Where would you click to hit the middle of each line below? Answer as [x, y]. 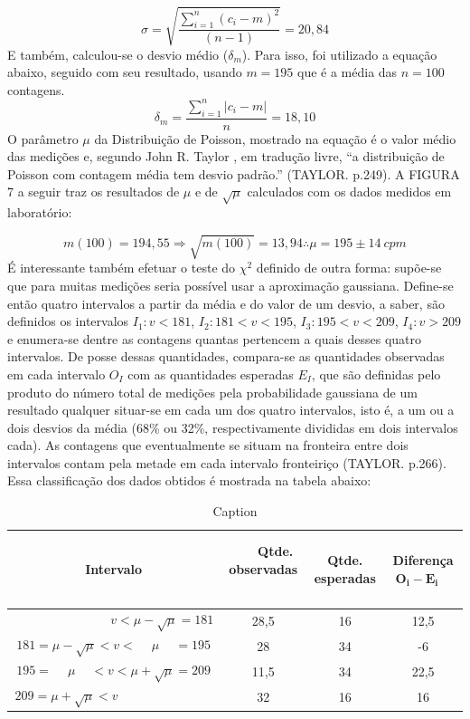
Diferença [423, 560]
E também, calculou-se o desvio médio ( [118, 54]
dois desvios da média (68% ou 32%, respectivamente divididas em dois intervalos [233, 427]
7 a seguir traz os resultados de [94, 192]
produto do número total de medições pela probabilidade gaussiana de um [212, 392]
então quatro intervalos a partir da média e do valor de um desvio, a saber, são [226, 303]
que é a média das [348, 72]
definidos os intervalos [68, 321]
